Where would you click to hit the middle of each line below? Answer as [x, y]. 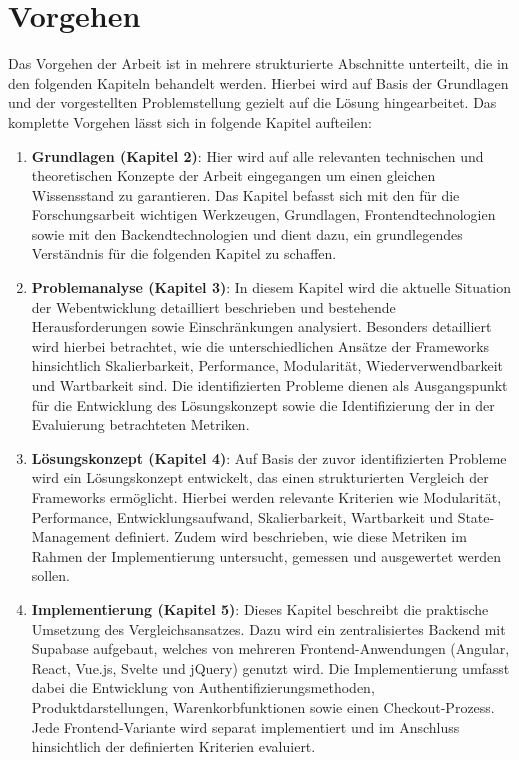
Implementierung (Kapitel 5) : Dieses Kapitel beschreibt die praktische [260, 608]
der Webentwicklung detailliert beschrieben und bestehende [213, 306]
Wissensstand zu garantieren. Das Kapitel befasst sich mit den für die [245, 194]
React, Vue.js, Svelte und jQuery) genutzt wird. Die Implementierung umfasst [270, 667]
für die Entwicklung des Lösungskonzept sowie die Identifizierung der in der [263, 404]
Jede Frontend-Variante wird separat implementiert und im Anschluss [245, 726]
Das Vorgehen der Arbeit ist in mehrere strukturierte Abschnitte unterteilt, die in [258, 63]
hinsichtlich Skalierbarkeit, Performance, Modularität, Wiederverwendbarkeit [267, 365]
